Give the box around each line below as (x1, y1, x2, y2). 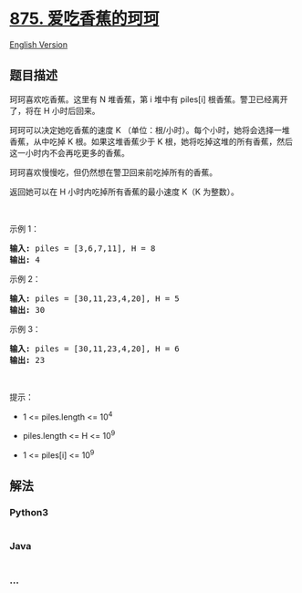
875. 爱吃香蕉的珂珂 (9, 8, 160, 29)
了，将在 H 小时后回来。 (9, 105, 100, 116)
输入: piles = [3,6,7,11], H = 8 (9, 243, 156, 254)
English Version (9, 38, 68, 50)
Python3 (9, 506, 48, 519)
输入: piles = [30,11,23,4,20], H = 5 (9, 293, 180, 304)
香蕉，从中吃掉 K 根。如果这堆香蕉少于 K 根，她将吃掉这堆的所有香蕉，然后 (9, 136, 294, 147)
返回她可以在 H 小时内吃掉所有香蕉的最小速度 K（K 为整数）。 (9, 186, 239, 197)
